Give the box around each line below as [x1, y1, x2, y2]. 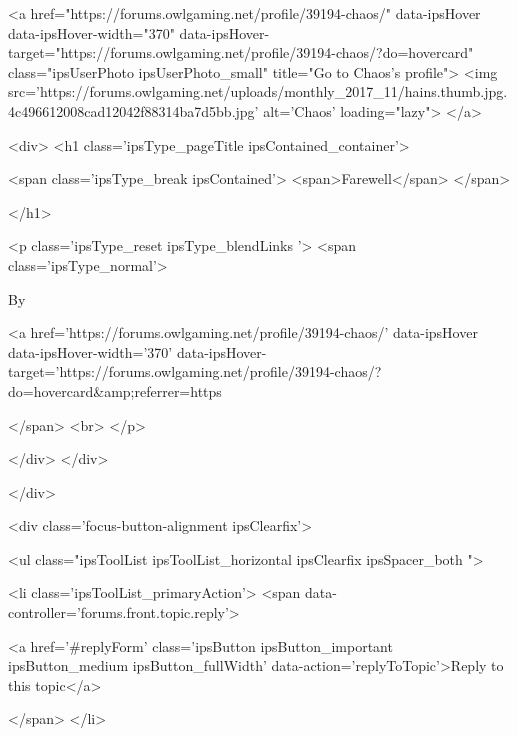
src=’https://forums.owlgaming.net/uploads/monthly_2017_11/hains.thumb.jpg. [8, 81, 508, 102]
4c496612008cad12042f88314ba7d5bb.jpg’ [8, 100, 259, 121]
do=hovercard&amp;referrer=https [8, 380, 222, 401]
